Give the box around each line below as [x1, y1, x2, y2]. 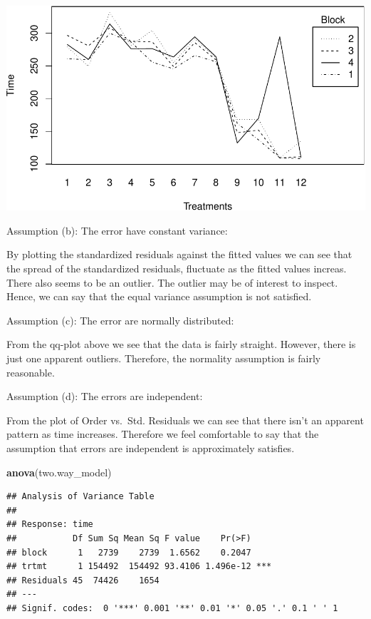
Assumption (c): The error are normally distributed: [6, 312, 234, 327]
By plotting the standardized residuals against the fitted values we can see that [6, 247, 352, 262]
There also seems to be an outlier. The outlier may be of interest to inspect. [6, 275, 338, 290]
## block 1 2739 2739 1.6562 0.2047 [6, 547, 251, 558]
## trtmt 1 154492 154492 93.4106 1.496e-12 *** [6, 561, 272, 572]
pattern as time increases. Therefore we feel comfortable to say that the [6, 426, 319, 441]
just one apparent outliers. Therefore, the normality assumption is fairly [6, 351, 321, 366]
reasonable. [6, 364, 55, 379]
